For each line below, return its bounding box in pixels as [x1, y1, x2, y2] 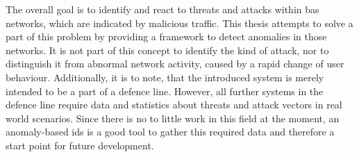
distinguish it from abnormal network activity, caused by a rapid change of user [6, 56, 344, 71]
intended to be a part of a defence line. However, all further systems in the [6, 83, 324, 98]
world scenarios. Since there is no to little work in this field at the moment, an [6, 110, 340, 125]
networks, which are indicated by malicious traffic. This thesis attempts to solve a [6, 15, 353, 30]
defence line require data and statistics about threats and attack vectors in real [6, 97, 342, 112]
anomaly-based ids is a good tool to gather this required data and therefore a [6, 124, 335, 139]
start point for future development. [6, 138, 154, 152]
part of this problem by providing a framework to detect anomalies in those [6, 29, 327, 44]
